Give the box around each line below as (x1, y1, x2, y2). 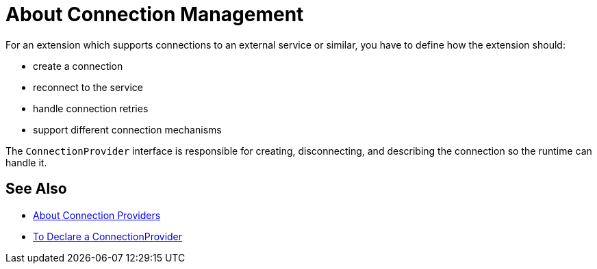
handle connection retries (33, 102, 149, 114)
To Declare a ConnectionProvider (33, 230, 183, 242)
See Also (5, 180, 67, 198)
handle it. (5, 156, 47, 168)
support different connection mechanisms (33, 123, 222, 136)
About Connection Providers (33, 209, 161, 221)
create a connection (33, 60, 123, 72)
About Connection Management (5, 3, 304, 26)
